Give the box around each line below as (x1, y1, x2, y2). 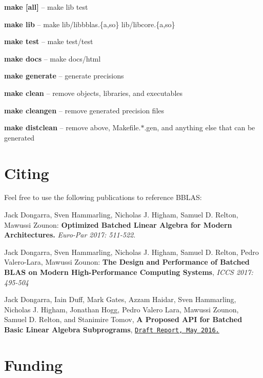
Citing (4, 162, 49, 183)
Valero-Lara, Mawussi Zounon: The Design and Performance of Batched (4, 256, 250, 267)
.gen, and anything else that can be (144, 122, 255, 133)
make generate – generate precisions (4, 70, 124, 81)
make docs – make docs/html (4, 53, 101, 64)
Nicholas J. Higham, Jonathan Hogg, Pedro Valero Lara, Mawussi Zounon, (4, 304, 239, 314)
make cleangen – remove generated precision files (4, 105, 165, 115)
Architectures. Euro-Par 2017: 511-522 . (4, 229, 136, 240)
